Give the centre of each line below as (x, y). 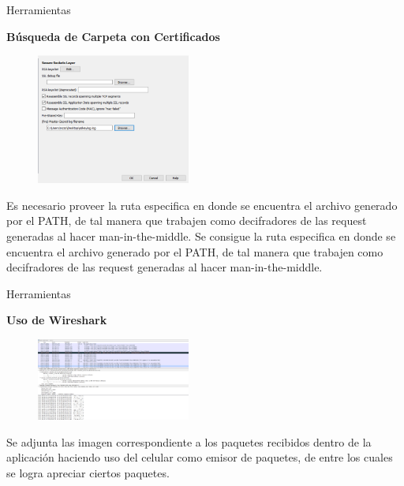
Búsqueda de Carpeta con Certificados (113, 36)
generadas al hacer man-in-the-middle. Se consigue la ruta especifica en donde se (201, 236)
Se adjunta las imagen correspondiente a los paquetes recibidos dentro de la (189, 441)
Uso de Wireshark (57, 320)
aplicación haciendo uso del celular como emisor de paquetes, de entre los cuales (200, 457)
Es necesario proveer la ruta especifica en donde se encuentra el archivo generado (202, 205)
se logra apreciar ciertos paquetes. (88, 472)
